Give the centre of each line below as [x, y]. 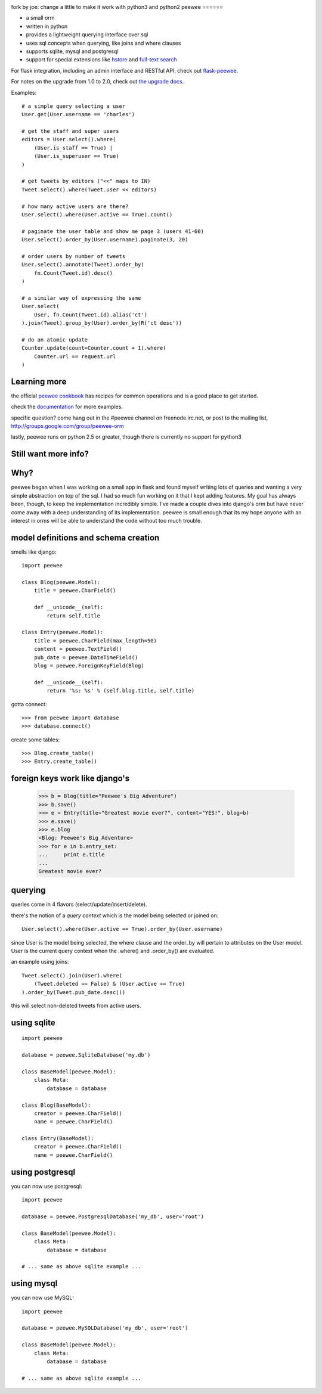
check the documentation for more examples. [67, 407]
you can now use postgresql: [47, 1186]
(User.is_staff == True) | [73, 148]
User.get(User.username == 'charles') [78, 114]
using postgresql [43, 1172]
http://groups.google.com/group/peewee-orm [68, 426]
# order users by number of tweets [74, 256]
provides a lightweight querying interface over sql [87, 35]
